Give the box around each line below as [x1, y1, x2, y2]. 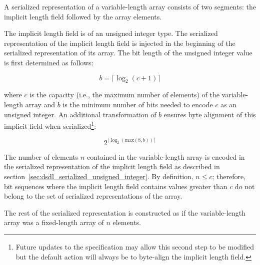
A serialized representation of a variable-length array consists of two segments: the [4, 1, 256, 11]
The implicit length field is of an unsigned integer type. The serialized [4, 28, 218, 38]
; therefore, [212, 171, 246, 182]
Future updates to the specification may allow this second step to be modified [15, 242, 254, 252]
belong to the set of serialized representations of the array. [4, 191, 182, 201]
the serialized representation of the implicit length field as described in [4, 161, 220, 172]
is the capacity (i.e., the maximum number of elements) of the [29, 89, 219, 100]
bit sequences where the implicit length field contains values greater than [4, 181, 227, 191]
